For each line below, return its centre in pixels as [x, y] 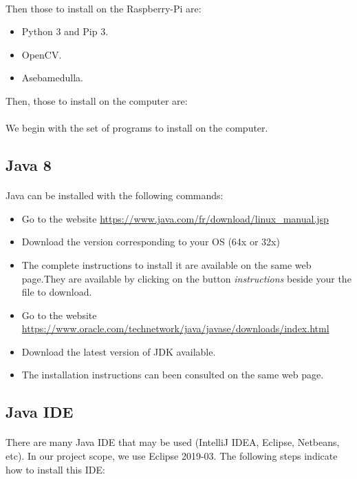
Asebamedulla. [52, 78]
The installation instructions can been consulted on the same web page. [173, 375]
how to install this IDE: [55, 469]
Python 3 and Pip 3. [65, 31]
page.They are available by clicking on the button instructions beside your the [186, 278]
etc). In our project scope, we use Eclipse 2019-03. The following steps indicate [172, 456]
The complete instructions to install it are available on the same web [166, 264]
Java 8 [29, 165]
